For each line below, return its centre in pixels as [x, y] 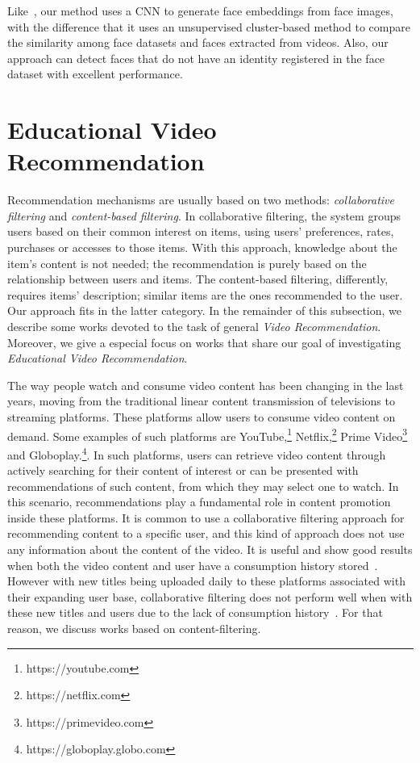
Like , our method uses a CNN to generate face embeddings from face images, [200, 10]
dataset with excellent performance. [95, 74]
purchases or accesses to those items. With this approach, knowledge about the [202, 247]
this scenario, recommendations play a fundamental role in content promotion [199, 502]
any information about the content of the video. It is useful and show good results [210, 549]
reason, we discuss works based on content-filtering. [134, 629]
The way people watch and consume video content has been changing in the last [206, 385]
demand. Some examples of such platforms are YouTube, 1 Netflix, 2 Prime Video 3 [208, 434]
